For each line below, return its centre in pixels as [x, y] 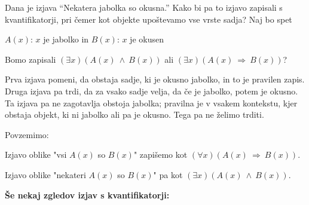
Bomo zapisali [30, 59]
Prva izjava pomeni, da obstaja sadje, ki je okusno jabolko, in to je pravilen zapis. [155, 79]
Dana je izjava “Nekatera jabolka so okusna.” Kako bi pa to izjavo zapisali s [144, 7]
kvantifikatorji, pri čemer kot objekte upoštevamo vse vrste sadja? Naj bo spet [149, 19]
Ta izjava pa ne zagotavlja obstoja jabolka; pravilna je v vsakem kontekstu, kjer [151, 102]
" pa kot [168, 174]
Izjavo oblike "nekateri [45, 174]
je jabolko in [66, 39]
